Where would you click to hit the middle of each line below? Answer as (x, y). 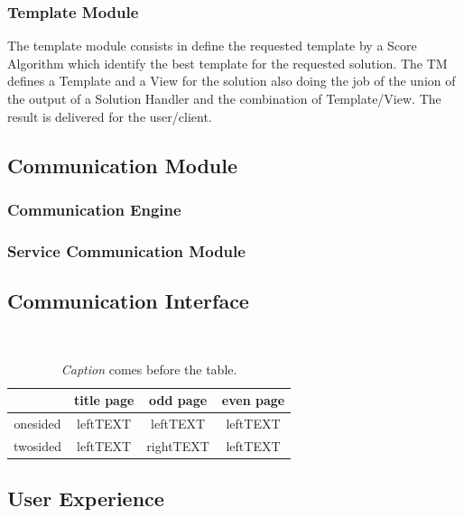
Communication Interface (128, 301)
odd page (178, 400)
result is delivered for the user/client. (110, 116)
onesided (37, 423)
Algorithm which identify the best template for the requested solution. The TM (227, 63)
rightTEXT (178, 445)
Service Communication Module (126, 250)
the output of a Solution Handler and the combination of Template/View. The (224, 98)
